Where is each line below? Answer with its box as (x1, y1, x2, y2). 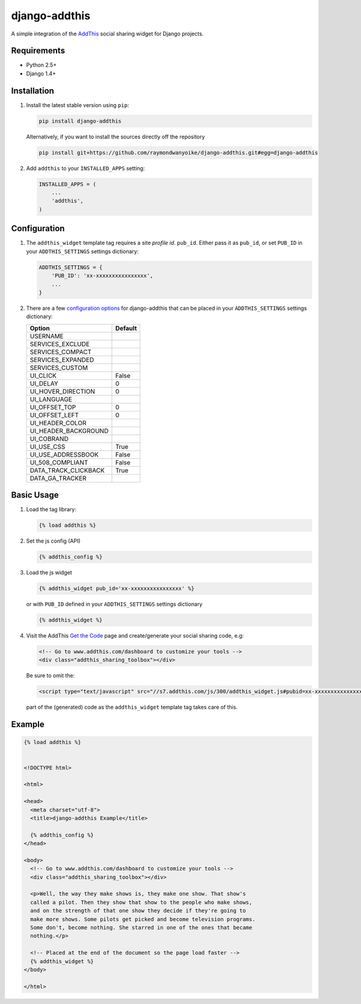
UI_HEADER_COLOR (29, 419, 87, 427)
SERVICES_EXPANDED (29, 356, 94, 364)
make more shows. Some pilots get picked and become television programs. (30, 916, 256, 923)
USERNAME (29, 331, 64, 340)
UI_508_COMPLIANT (29, 458, 88, 466)
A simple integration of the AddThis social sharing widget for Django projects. (11, 30, 204, 37)
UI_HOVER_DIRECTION (29, 387, 96, 395)
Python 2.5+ (26, 61, 57, 69)
